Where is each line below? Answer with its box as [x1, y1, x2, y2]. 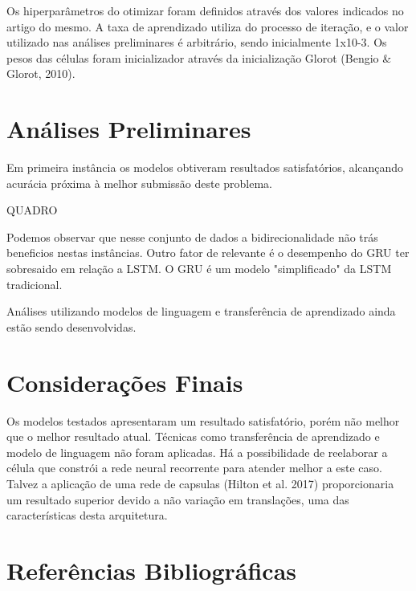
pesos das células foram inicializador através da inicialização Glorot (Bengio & [6, 49, 392, 66]
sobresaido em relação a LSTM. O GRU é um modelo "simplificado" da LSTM [6, 260, 392, 277]
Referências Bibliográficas [6, 553, 297, 586]
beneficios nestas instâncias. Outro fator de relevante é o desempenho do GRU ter [6, 244, 410, 261]
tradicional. [6, 275, 63, 292]
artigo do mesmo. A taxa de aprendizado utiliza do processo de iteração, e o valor [6, 18, 409, 35]
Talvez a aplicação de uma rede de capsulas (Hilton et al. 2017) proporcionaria [6, 475, 394, 491]
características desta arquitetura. [6, 507, 168, 524]
